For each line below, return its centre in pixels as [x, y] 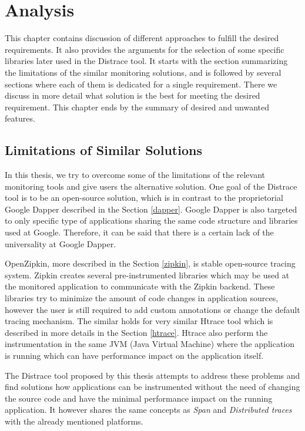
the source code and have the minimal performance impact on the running [139, 398]
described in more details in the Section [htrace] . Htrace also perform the [136, 332]
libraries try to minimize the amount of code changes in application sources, [142, 298]
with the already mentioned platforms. [74, 421]
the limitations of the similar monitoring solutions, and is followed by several [143, 72]
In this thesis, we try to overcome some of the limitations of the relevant [135, 175]
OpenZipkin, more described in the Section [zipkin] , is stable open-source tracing [150, 263]
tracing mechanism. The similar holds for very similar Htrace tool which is [139, 321]
